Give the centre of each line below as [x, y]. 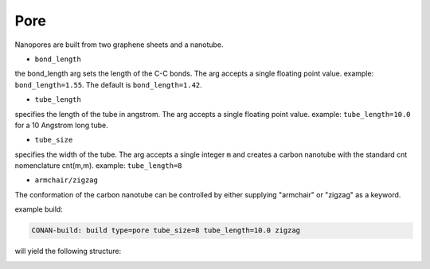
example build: [39, 209]
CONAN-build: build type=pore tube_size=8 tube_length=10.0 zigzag [166, 230]
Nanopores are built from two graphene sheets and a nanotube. [119, 45]
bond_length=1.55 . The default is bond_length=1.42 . [108, 84]
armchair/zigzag [66, 180]
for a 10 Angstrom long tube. [61, 125]
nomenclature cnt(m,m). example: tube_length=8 [98, 166]
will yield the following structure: [68, 251]
